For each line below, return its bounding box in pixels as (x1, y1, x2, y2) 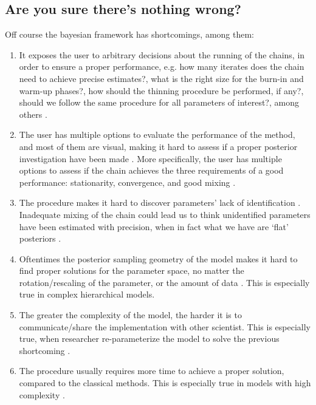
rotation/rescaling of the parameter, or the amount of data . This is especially (19, 276, 310, 288)
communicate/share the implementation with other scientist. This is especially (19, 320, 311, 333)
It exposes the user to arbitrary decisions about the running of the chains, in (19, 48, 305, 61)
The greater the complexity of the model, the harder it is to (19, 308, 242, 321)
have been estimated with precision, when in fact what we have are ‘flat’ (19, 220, 289, 233)
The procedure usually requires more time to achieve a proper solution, (19, 364, 284, 377)
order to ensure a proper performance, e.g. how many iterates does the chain (19, 60, 304, 73)
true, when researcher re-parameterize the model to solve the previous (19, 332, 280, 345)
